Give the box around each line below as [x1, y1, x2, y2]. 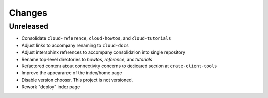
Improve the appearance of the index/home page [21, 70, 122, 76]
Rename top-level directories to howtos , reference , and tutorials [21, 56, 152, 62]
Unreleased [9, 22, 48, 31]
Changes [9, 7, 47, 18]
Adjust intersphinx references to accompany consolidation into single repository [21, 49, 186, 55]
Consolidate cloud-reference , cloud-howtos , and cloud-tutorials [21, 35, 171, 41]
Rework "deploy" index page [21, 84, 80, 90]
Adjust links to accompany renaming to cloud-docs [21, 42, 129, 48]
